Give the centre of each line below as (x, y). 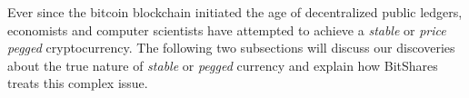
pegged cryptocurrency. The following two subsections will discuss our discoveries (231, 48)
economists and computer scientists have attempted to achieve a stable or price (227, 29)
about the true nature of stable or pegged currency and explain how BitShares (223, 65)
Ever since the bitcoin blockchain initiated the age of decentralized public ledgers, (235, 12)
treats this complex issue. (78, 83)
